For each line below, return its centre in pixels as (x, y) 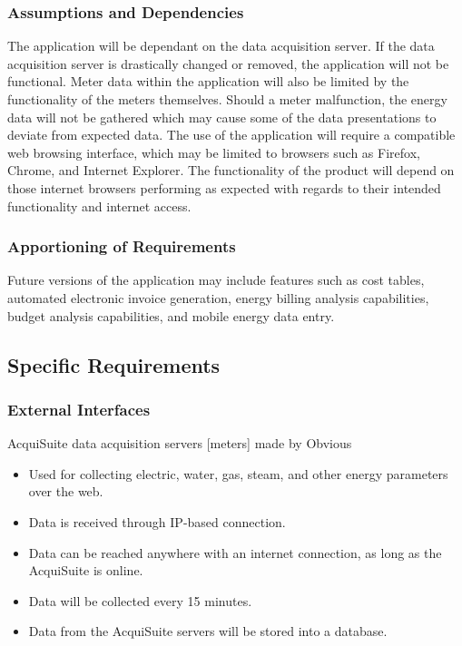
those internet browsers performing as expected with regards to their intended (224, 187)
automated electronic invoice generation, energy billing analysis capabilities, (218, 297)
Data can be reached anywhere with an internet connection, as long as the (235, 552)
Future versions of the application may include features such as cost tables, (216, 280)
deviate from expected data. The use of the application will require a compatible (231, 135)
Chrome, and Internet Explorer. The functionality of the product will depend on (231, 170)
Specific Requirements (114, 364)
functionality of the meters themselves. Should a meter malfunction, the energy (227, 99)
